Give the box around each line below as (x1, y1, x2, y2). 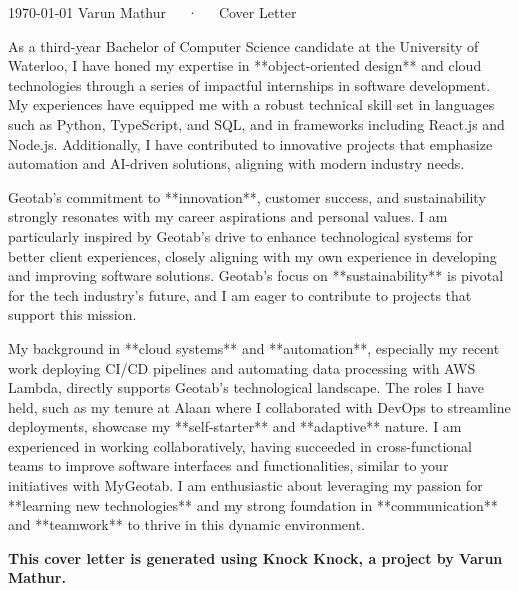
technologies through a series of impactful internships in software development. (8, 74, 491, 95)
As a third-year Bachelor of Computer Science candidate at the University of (8, 35, 479, 56)
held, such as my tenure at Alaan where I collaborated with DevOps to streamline (8, 396, 511, 417)
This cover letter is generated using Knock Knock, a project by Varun (8, 547, 503, 568)
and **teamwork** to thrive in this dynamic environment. (8, 514, 365, 535)
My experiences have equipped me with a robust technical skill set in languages (8, 94, 495, 115)
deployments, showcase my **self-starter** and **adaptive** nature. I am (8, 416, 462, 437)
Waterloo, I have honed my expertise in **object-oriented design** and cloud (8, 55, 482, 76)
